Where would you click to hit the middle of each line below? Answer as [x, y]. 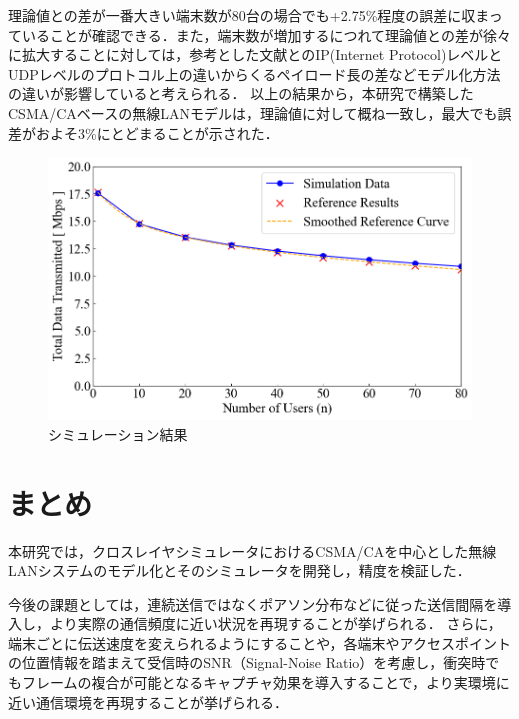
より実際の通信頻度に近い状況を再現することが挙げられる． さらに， [275, 623]
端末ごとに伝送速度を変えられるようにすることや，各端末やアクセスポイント [259, 642]
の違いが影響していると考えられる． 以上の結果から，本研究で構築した [241, 93]
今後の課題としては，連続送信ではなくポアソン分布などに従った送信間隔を [253, 603]
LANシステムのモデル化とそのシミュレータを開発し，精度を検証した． [239, 570]
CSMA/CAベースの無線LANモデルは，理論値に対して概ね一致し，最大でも [253, 112]
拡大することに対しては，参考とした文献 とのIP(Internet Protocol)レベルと [262, 54]
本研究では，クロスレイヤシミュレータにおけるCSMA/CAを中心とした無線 [252, 550]
